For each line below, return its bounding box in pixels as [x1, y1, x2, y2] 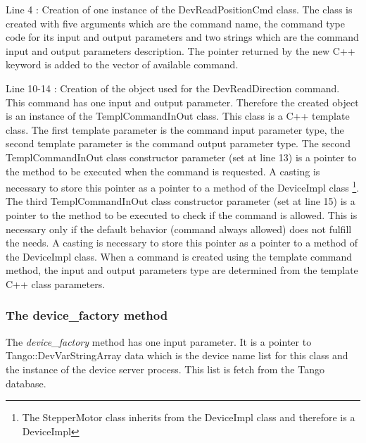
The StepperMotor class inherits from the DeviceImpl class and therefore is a [22, 410, 355, 425]
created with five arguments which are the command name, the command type [6, 15, 345, 30]
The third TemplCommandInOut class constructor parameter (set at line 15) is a [6, 194, 355, 208]
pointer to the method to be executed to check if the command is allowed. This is [6, 207, 358, 222]
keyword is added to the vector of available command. [6, 57, 239, 72]
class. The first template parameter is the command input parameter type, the [6, 122, 344, 137]
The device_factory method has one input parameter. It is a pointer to [6, 334, 312, 349]
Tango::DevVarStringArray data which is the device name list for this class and [6, 348, 348, 363]
